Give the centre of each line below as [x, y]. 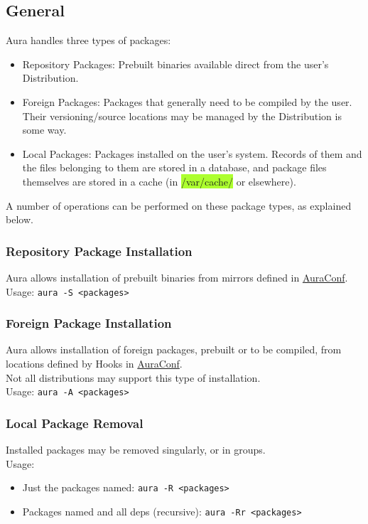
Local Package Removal [75, 423]
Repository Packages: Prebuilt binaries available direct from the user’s [175, 64]
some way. [44, 130]
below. [20, 219]
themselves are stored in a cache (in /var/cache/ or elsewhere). [159, 181]
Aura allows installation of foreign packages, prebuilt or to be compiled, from [174, 349]
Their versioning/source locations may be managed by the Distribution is [182, 116]
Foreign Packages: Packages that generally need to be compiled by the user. [187, 101]
